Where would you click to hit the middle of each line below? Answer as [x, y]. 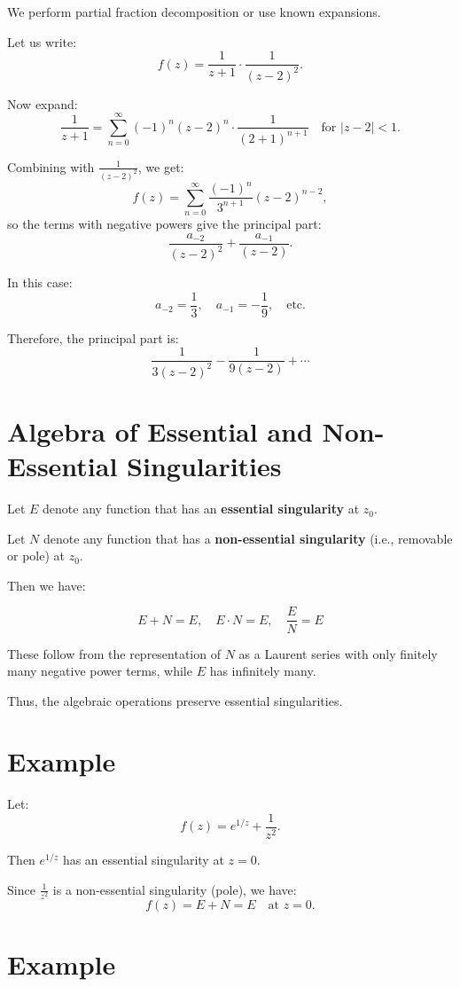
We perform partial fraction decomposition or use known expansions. [194, 12]
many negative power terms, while [100, 671]
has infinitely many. [263, 671]
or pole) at [36, 556]
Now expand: [43, 103]
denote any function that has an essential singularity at [201, 509]
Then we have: [47, 585]
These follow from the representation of [114, 653]
